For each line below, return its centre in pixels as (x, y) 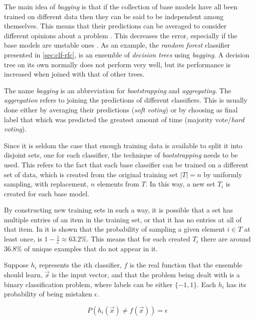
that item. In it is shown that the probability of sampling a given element (115, 229)
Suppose (16, 265)
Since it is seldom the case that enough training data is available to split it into (123, 145)
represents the (60, 265)
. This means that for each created (138, 239)
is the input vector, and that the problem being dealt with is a (146, 275)
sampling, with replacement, (46, 184)
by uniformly (223, 174)
